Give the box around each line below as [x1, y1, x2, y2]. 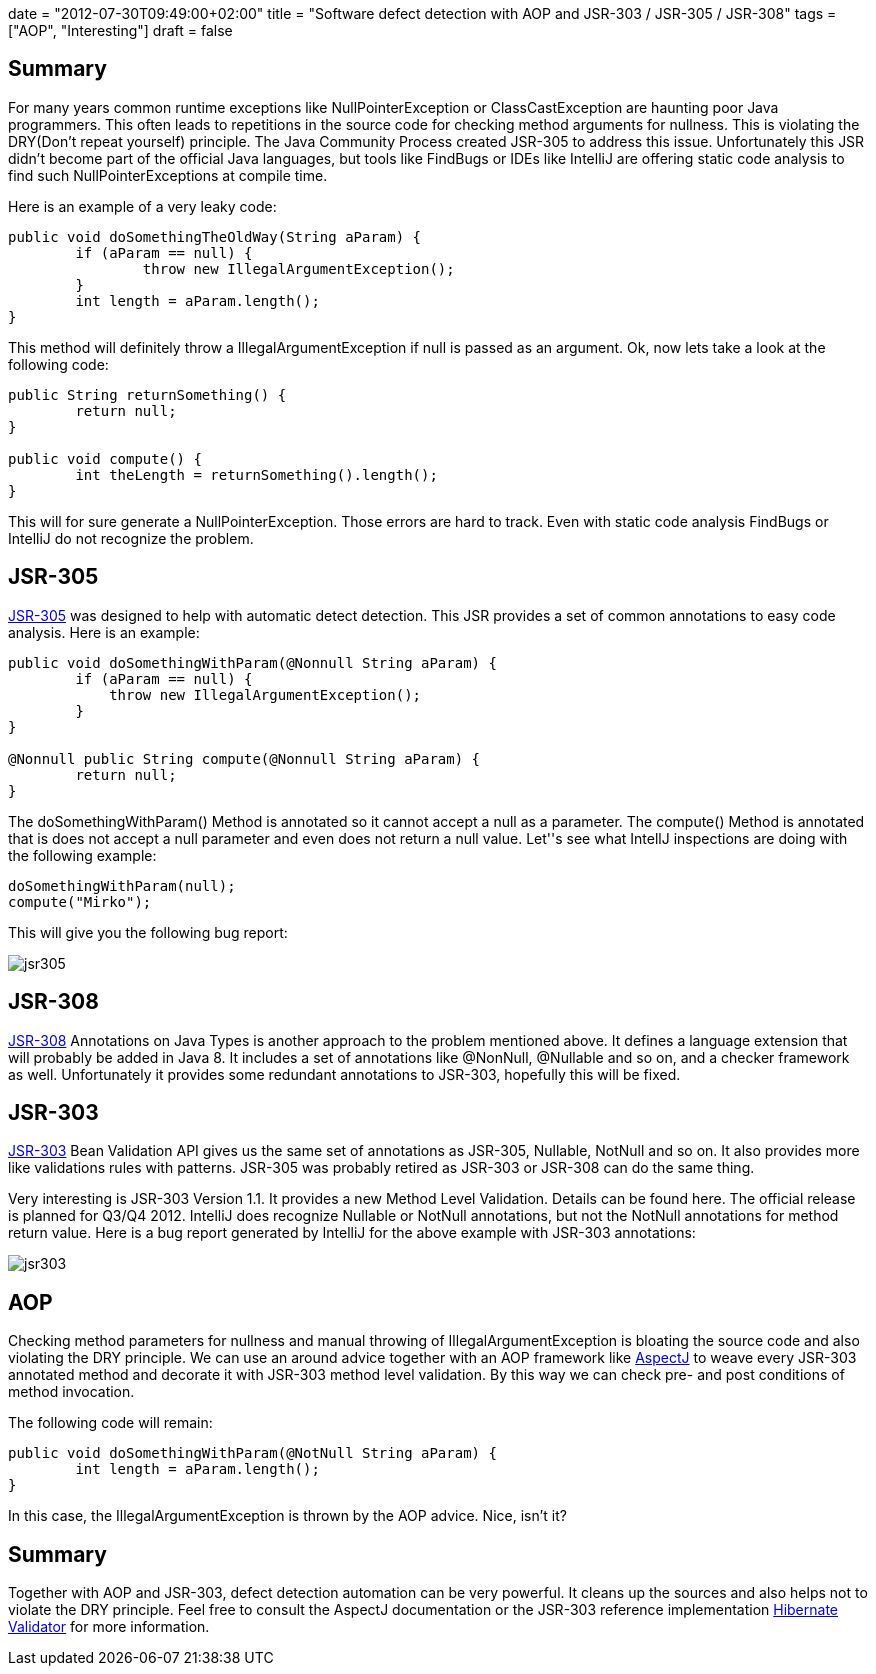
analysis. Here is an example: [8, 623, 200, 641]
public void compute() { [8, 450, 202, 467]
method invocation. [8, 1383, 135, 1401]
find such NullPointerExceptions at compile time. [8, 166, 328, 184]
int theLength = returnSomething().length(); [75, 466, 438, 483]
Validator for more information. [8, 1618, 210, 1636]
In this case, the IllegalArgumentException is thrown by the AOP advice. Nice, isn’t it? [8, 1507, 567, 1525]
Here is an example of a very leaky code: [8, 197, 277, 215]
